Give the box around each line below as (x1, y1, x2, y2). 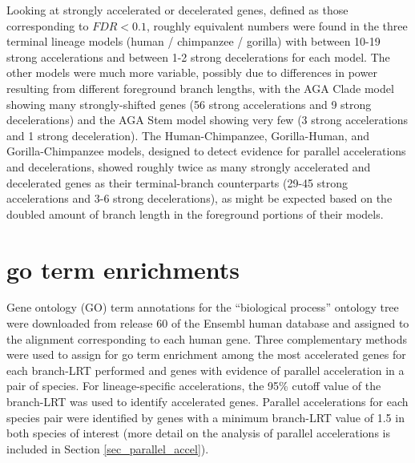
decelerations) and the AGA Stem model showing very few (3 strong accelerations (6, 111, 409, 128)
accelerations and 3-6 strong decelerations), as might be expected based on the (6, 190, 393, 207)
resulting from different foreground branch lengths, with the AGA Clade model (6, 79, 394, 96)
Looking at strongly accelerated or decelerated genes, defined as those (6, 2, 349, 18)
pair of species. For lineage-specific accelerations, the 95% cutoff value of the (6, 377, 381, 394)
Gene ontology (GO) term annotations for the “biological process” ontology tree (6, 299, 399, 316)
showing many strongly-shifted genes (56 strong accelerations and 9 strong (6, 95, 372, 112)
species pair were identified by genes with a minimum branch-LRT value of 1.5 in (6, 409, 405, 425)
